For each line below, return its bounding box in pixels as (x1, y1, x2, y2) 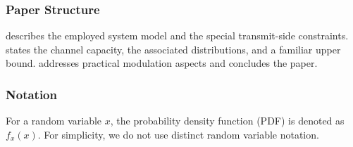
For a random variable (6, 113, 102, 128)
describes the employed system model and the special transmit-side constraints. (6, 28, 349, 43)
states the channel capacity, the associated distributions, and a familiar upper (6, 41, 341, 56)
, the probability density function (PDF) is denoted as (110, 113, 345, 128)
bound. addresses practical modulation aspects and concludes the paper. (6, 56, 318, 70)
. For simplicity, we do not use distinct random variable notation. (37, 127, 319, 141)
